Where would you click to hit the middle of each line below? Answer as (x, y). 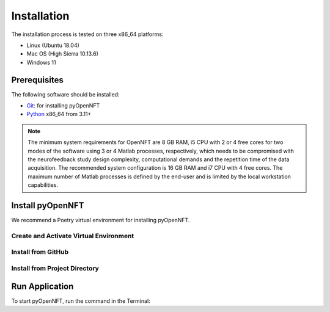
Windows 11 (41, 62)
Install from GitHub (40, 252)
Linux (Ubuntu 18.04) (53, 45)
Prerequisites (37, 80)
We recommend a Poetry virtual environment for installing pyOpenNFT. (101, 220)
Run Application (42, 286)
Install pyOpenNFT (48, 205)
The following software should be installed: (65, 94)
